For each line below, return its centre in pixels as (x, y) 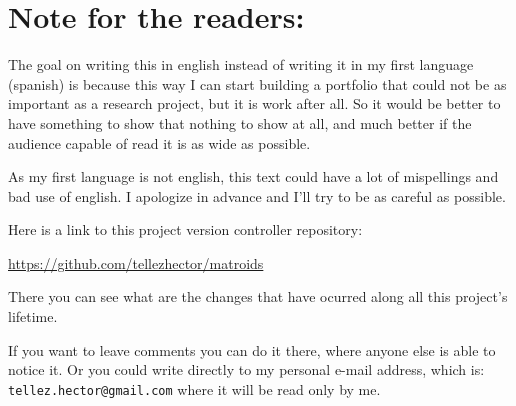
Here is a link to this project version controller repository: (185, 229)
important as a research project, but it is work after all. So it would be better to (254, 103)
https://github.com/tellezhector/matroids (136, 262)
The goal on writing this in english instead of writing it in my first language (241, 64)
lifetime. (33, 316)
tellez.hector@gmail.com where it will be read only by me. (194, 388)
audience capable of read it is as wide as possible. (159, 142)
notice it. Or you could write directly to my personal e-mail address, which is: (246, 369)
